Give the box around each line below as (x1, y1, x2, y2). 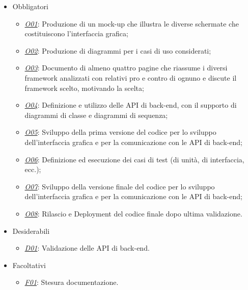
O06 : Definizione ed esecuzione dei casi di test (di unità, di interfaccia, (24, 154, 244, 164)
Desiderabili (12, 225, 50, 236)
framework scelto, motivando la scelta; (24, 82, 144, 93)
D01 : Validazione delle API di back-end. (24, 243, 150, 253)
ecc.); (24, 164, 41, 175)
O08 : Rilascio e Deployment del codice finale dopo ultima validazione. (24, 208, 242, 219)
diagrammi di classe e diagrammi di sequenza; (24, 109, 168, 120)
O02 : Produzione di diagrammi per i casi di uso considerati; (24, 45, 211, 56)
